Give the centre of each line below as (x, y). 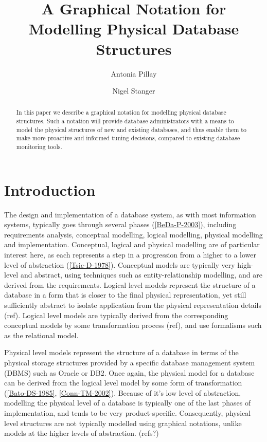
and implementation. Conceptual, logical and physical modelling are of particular (132, 244)
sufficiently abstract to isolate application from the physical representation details (133, 305)
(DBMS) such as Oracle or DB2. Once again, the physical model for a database (129, 372)
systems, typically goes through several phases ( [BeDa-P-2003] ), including (120, 224)
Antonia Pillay (134, 73)
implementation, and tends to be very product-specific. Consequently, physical (128, 412)
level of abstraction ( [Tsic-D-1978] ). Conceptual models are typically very (120, 264)
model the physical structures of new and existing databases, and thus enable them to (131, 129)
